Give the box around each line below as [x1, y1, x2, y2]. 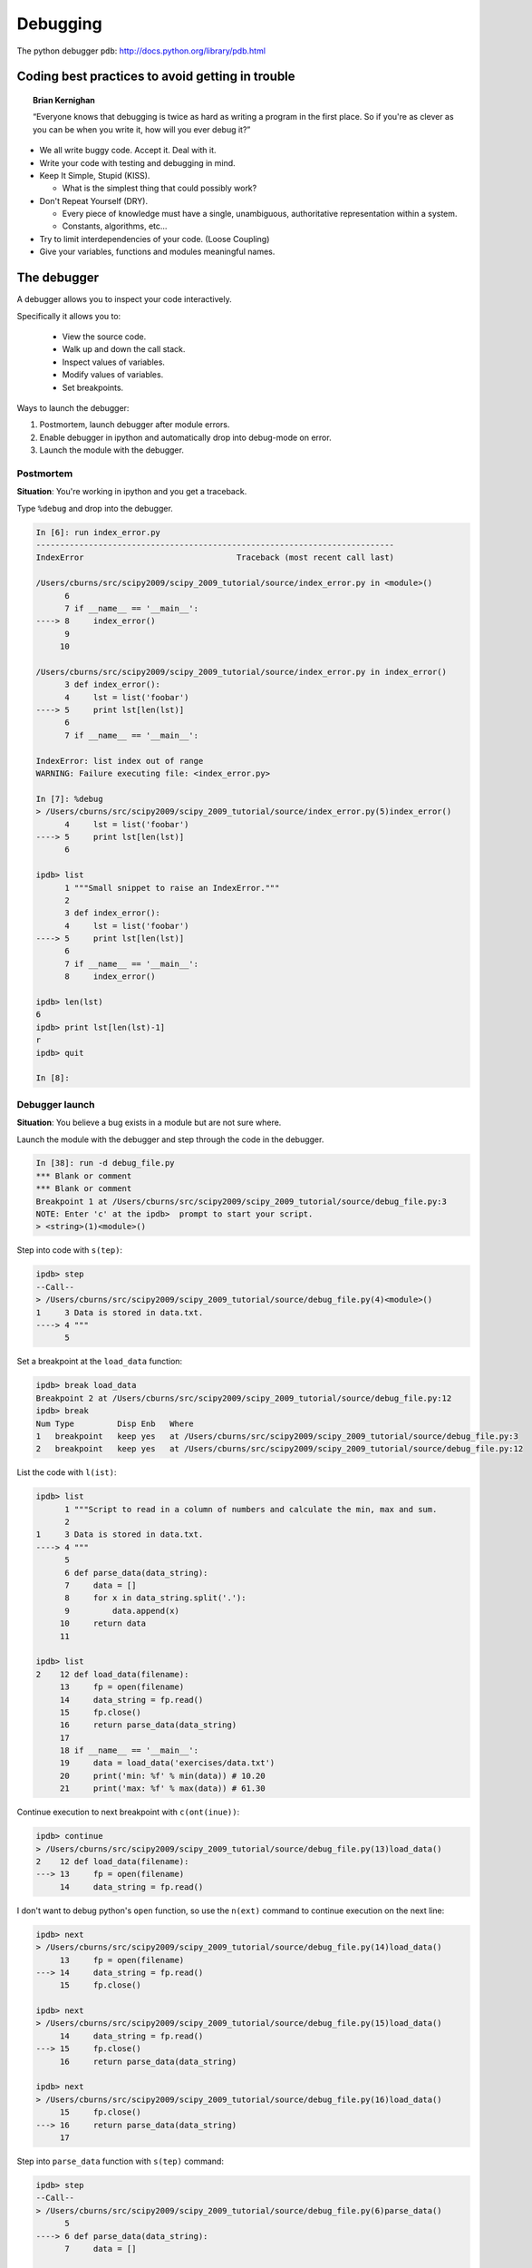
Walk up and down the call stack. [62, 344, 186, 355]
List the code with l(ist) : [16, 1467, 117, 1478]
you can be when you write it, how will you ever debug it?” [33, 123, 251, 135]
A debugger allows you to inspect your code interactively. [16, 294, 232, 305]
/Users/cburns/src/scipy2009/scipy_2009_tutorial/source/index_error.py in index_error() [35, 667, 448, 677]
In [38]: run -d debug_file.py [35, 1158, 176, 1168]
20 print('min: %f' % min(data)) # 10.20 [59, 1770, 266, 1781]
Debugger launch [16, 1098, 95, 1110]
